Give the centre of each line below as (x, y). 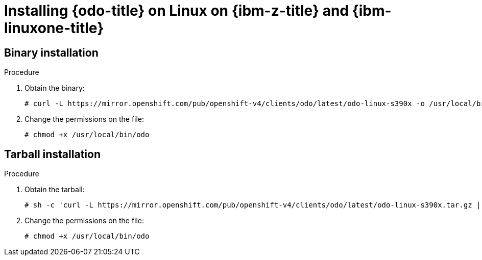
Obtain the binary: (55, 88)
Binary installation (51, 53)
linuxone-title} (54, 28)
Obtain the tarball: (55, 190)
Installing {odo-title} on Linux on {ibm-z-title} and (176, 11)
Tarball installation (52, 154)
